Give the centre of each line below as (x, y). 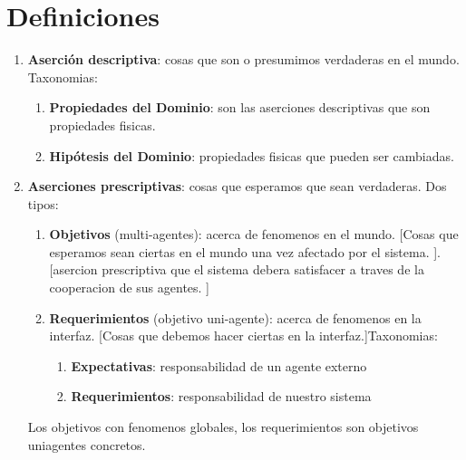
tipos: (43, 203)
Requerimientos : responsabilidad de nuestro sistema (221, 396)
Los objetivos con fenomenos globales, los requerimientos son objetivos (223, 427)
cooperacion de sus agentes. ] (130, 287)
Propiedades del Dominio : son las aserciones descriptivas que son (240, 107)
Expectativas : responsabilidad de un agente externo (219, 365)
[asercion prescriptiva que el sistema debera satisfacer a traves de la (237, 269)
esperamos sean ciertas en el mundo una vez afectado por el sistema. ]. (245, 251)
